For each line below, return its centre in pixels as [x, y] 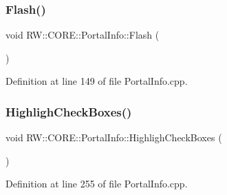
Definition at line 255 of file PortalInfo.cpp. [97, 184]
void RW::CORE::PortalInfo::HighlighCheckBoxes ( [114, 137]
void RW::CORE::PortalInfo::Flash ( [83, 35]
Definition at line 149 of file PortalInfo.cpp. [97, 81]
